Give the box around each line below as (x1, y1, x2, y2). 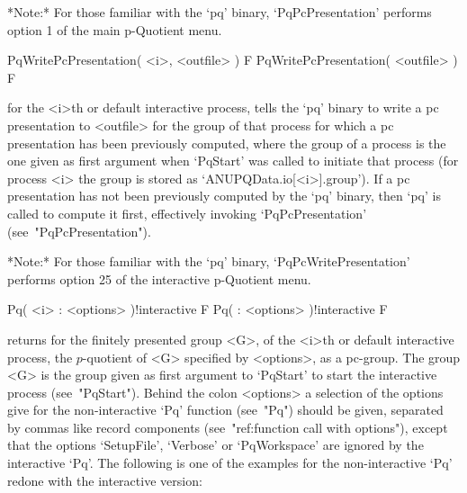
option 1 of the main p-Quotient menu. (7, 20, 222, 39)
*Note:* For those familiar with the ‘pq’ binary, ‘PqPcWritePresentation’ (7, 252, 410, 271)
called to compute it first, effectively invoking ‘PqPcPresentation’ (7, 203, 367, 222)
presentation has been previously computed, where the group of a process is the (7, 133, 446, 152)
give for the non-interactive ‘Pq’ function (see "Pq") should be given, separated (7, 400, 444, 419)
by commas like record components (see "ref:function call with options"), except (7, 417, 448, 436)
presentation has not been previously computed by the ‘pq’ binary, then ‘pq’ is (7, 186, 441, 205)
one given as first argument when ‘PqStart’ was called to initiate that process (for (7, 151, 459, 170)
